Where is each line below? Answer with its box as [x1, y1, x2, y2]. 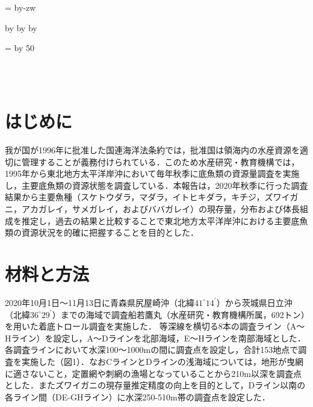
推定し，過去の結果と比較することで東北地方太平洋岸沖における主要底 [21, 214, 300, 227]
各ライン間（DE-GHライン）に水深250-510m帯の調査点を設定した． [5, 390, 270, 403]
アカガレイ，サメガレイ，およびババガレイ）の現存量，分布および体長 [21, 203, 300, 215]
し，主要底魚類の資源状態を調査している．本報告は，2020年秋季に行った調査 [5, 179, 308, 191]
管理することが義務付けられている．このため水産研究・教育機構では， [21, 155, 300, 168]
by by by [5, 21, 37, 34]
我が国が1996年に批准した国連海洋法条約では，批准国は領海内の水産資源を [5, 144, 300, 156]
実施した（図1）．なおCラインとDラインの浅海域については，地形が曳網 [21, 355, 304, 367]
